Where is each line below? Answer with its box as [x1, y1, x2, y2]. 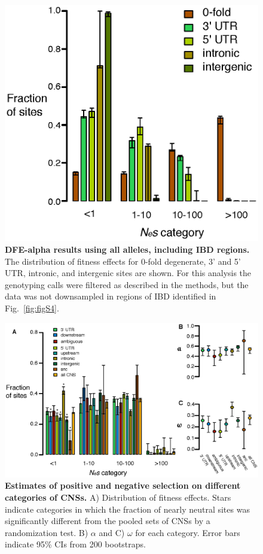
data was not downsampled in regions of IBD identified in [5, 290, 216, 302]
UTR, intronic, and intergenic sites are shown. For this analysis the [5, 267, 252, 279]
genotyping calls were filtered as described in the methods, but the [5, 278, 249, 290]
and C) [99, 526, 125, 538]
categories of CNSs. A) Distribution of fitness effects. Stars [5, 491, 231, 503]
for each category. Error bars [135, 526, 240, 538]
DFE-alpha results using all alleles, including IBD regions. [5, 243, 250, 256]
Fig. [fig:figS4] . [5, 301, 59, 314]
